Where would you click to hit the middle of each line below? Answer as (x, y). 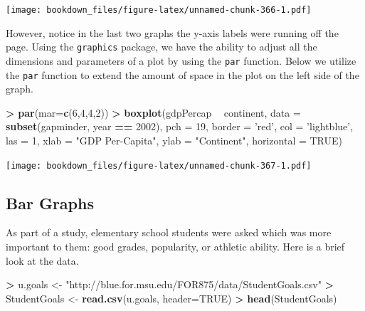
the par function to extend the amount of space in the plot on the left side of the (182, 74)
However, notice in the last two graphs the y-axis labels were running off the (172, 32)
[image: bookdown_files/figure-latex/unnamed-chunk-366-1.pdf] (159, 10)
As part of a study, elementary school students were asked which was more (169, 232)
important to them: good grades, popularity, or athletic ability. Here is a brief (175, 247)
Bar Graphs (50, 202)
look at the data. (42, 260)
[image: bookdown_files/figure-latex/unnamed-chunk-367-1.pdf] (159, 165)
